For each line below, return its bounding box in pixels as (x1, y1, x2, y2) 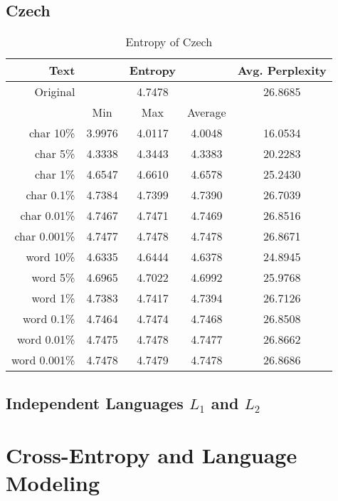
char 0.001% (14, 228, 75, 245)
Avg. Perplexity (237, 62, 327, 79)
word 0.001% (11, 352, 75, 369)
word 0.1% (23, 310, 75, 327)
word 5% (31, 269, 75, 286)
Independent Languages (6, 391, 184, 413)
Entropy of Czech (125, 33, 213, 51)
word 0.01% (17, 331, 75, 348)
